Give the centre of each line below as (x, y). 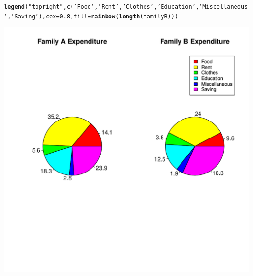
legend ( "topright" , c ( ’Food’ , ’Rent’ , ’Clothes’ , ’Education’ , (102, 7)
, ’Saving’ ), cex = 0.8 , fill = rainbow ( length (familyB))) (93, 16)
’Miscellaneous (224, 7)
